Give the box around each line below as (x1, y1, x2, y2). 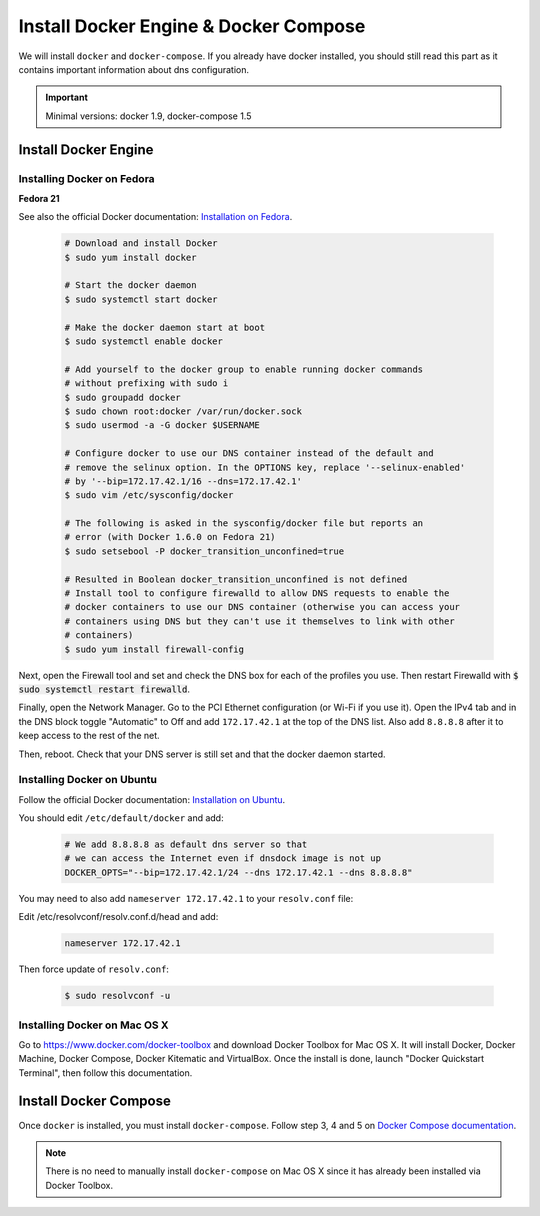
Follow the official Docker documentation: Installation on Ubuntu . (18, 793, 286, 805)
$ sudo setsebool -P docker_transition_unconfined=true (64, 545, 345, 557)
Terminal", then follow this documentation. (18, 1066, 193, 1079)
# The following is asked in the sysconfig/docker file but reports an (64, 518, 424, 529)
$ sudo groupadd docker (64, 391, 182, 403)
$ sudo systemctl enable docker (64, 335, 224, 347)
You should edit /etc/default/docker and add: (18, 812, 224, 824)
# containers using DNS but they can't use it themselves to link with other (64, 615, 455, 627)
